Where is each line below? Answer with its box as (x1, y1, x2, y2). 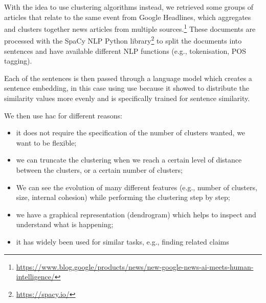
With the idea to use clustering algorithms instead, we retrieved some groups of (4, 2, 254, 12)
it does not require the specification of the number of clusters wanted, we (16, 127, 246, 138)
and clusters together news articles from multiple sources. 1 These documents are (4, 22, 256, 34)
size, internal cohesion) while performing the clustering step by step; (16, 192, 230, 203)
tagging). (4, 55, 32, 66)
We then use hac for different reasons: (4, 110, 122, 120)
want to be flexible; (16, 137, 77, 148)
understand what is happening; (16, 219, 114, 230)
